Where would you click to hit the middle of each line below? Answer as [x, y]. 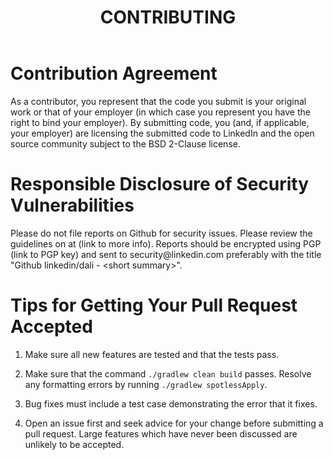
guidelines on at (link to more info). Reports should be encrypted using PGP [166, 243]
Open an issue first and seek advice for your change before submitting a [174, 423]
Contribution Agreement [114, 73]
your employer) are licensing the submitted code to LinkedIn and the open [162, 133]
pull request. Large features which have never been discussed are [161, 433]
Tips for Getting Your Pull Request [154, 305]
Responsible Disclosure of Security [160, 184]
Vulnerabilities [72, 205]
